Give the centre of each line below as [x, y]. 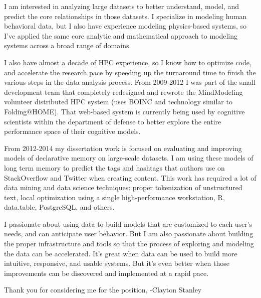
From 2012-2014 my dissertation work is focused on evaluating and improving [123, 148]
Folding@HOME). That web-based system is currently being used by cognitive [124, 111]
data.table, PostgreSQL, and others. [59, 207]
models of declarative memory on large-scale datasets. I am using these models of [129, 158]
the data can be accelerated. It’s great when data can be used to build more [121, 253]
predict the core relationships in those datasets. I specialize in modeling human [125, 16]
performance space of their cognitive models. [72, 131]
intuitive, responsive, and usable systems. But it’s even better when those [117, 263]
